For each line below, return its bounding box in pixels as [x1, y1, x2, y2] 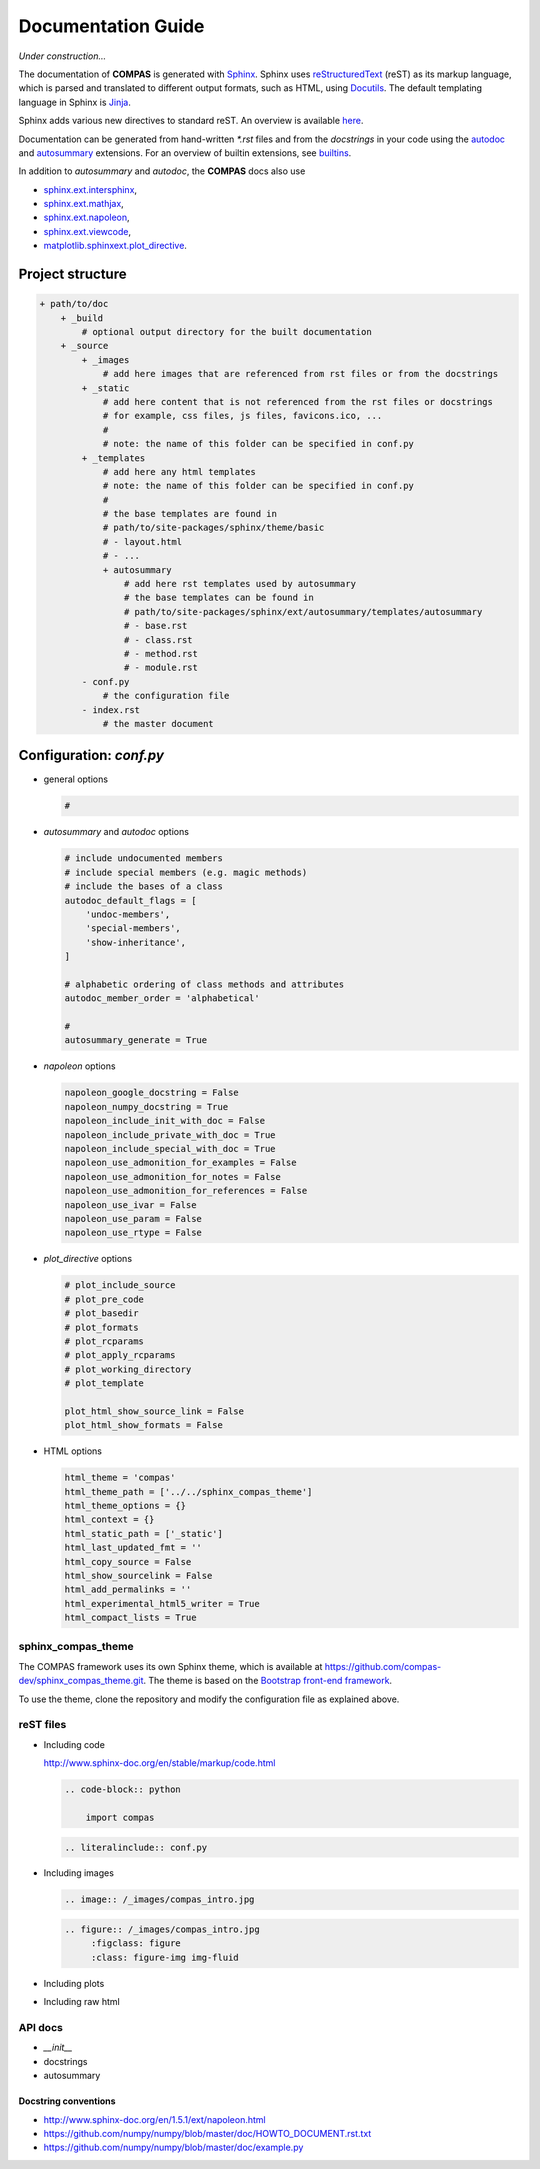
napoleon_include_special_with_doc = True [64, 1143, 276, 1155]
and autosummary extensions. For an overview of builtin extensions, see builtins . [18, 146, 352, 159]
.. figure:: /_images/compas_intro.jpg [64, 1924, 260, 1935]
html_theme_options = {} [64, 1500, 187, 1511]
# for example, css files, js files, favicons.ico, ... [102, 410, 383, 422]
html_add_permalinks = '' [64, 1584, 192, 1595]
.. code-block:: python [64, 1784, 182, 1795]
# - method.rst [123, 648, 199, 659]
